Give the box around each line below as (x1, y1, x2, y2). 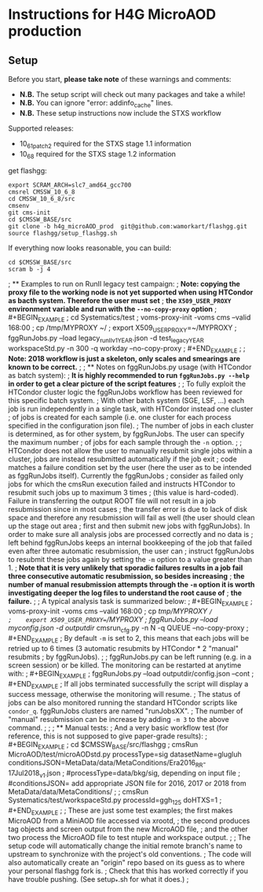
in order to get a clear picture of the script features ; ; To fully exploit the (8, 379, 246, 388)
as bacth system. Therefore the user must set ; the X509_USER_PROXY (8, 296, 232, 305)
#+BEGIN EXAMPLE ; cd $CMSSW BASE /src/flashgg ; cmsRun (8, 739, 199, 751)
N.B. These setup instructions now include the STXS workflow (19, 108, 222, 117)
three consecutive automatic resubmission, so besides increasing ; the (8, 571, 245, 580)
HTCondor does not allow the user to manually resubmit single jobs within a (8, 446, 253, 455)
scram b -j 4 (8, 265, 51, 273)
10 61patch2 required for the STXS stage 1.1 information (19, 139, 192, 150)
